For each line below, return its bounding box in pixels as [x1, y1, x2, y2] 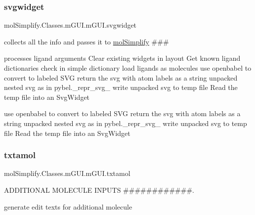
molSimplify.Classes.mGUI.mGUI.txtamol [4, 168, 130, 178]
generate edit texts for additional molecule [4, 201, 132, 212]
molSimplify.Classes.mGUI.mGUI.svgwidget [4, 20, 137, 30]
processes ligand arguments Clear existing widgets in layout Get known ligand [4, 53, 241, 63]
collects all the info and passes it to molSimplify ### [4, 36, 169, 46]
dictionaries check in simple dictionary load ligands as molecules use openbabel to [4, 63, 252, 73]
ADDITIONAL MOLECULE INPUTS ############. [4, 184, 194, 195]
